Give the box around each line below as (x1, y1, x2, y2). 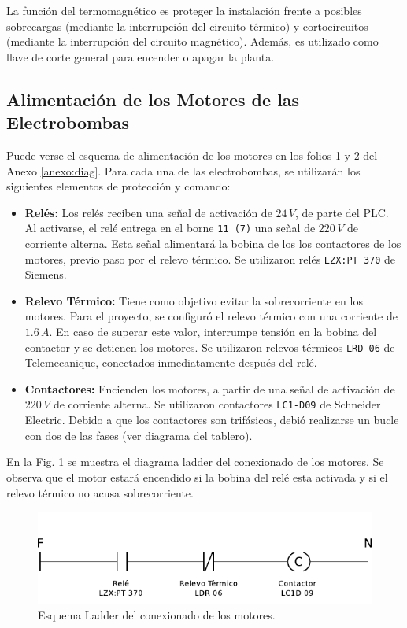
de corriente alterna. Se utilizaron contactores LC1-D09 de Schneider (53, 396, 381, 412)
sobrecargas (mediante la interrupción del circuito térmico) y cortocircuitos (6, 17, 368, 34)
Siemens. (24, 266, 67, 283)
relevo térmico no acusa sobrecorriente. (6, 484, 194, 501)
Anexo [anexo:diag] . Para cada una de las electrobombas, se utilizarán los (6, 162, 361, 179)
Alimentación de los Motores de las (6, 87, 300, 111)
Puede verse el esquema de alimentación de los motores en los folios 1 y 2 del (6, 146, 378, 163)
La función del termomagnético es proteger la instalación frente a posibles (6, 2, 362, 18)
